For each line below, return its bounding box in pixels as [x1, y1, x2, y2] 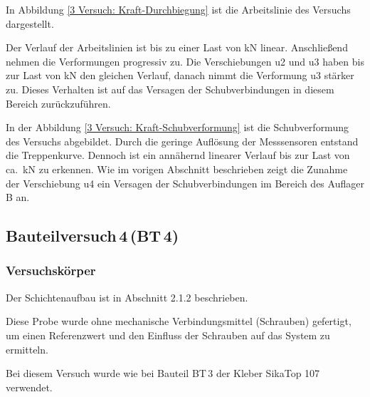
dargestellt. [6, 16, 54, 31]
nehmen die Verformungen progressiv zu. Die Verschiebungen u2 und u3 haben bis [6, 53, 364, 68]
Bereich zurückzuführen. [6, 96, 111, 110]
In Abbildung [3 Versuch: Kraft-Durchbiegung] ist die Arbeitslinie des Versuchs [6, 2, 351, 16]
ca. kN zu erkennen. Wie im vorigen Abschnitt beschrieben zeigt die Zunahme [6, 161, 348, 176]
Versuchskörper [6, 262, 96, 279]
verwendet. [6, 379, 53, 394]
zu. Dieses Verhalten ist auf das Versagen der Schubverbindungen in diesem [6, 81, 334, 96]
